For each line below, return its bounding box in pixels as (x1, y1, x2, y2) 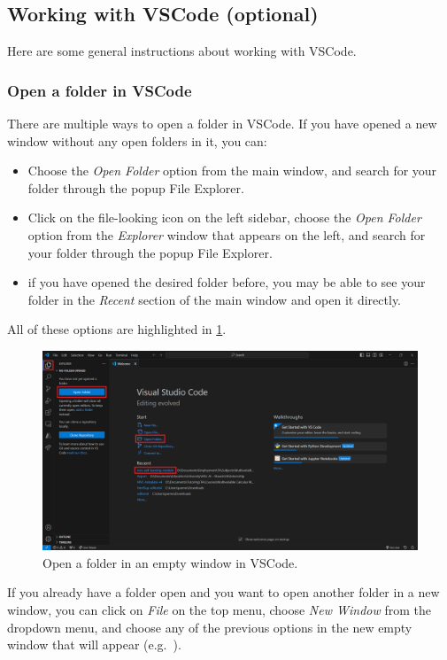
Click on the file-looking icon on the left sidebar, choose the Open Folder (27, 208, 421, 227)
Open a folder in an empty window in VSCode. (42, 553, 298, 571)
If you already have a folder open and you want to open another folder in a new (7, 583, 440, 602)
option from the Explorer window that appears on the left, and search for (27, 225, 426, 244)
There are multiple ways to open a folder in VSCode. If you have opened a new (7, 114, 437, 133)
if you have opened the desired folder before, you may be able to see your (27, 273, 426, 291)
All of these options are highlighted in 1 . (7, 320, 227, 338)
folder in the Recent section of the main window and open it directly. (27, 290, 402, 308)
